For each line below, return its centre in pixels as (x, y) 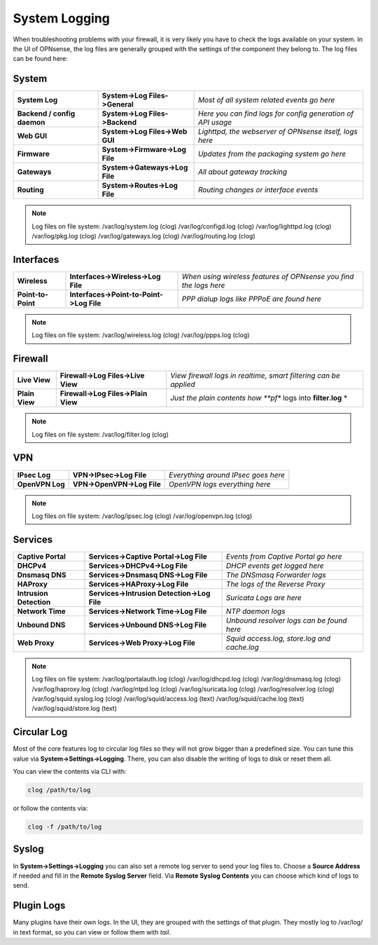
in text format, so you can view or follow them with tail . (92, 932)
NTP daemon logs (256, 611)
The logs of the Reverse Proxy (275, 584)
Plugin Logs (39, 905)
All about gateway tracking (243, 172)
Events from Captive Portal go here (284, 556)
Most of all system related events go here (266, 100)
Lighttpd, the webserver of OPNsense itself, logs (278, 132)
